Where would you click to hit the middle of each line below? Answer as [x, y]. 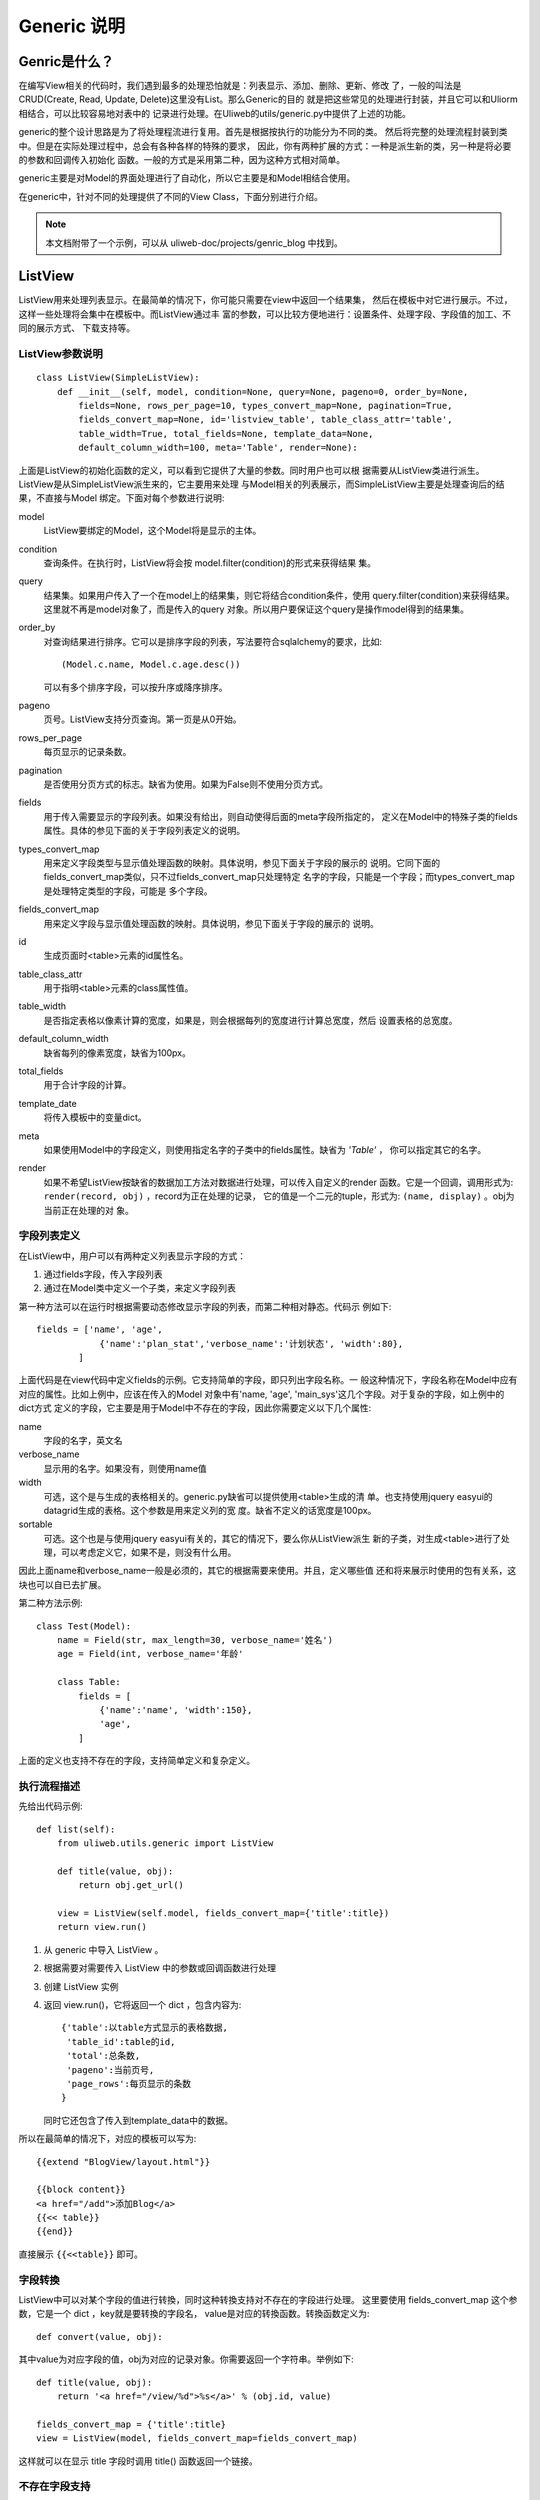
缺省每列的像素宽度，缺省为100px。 [117, 1052]
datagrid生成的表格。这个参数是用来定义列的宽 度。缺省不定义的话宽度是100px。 [210, 1510]
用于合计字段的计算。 [87, 1085]
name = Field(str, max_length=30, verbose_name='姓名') [195, 1640]
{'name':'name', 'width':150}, [176, 1710]
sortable [35, 1524]
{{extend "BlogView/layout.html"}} [123, 2161]
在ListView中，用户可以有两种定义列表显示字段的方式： [132, 1256]
